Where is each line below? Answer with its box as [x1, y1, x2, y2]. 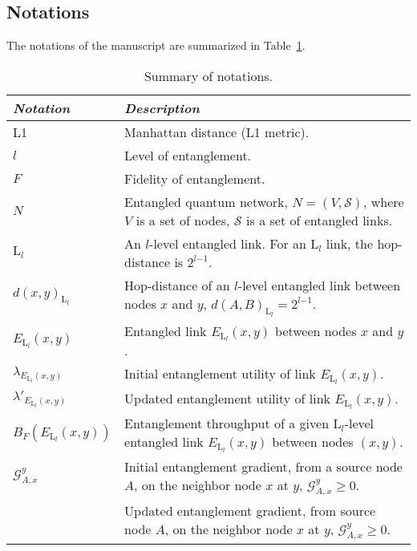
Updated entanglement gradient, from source [124, 500, 376, 520]
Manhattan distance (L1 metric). [124, 122, 310, 141]
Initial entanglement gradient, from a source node [124, 456, 403, 476]
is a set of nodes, [136, 210, 230, 229]
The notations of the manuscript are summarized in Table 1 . [6, 37, 306, 54]
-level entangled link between [237, 275, 401, 294]
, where [362, 192, 404, 211]
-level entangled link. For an [149, 233, 306, 253]
